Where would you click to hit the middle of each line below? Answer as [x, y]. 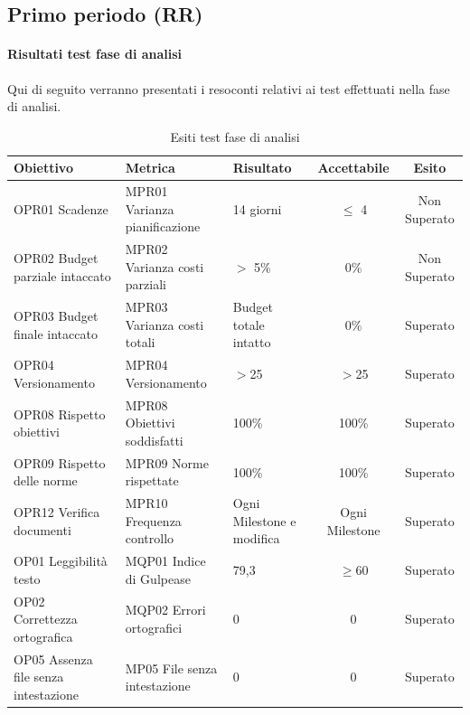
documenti [42, 529]
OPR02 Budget [56, 258]
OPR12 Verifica [57, 512]
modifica [256, 538]
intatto [252, 342]
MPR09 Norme [167, 462]
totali [140, 342]
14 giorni [257, 208]
